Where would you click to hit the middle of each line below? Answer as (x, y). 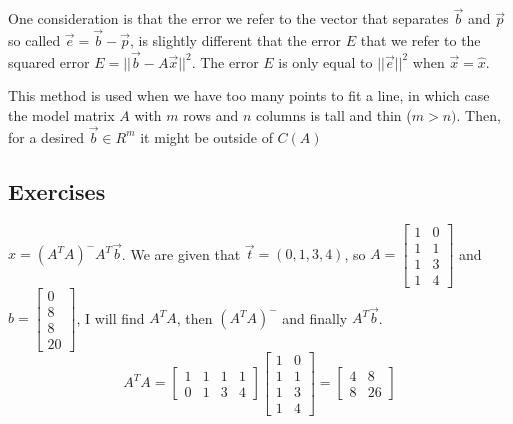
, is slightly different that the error (235, 40)
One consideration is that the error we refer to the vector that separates (228, 18)
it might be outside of (206, 136)
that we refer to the (420, 40)
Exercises (57, 190)
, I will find (110, 317)
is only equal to (325, 61)
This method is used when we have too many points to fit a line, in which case (249, 95)
